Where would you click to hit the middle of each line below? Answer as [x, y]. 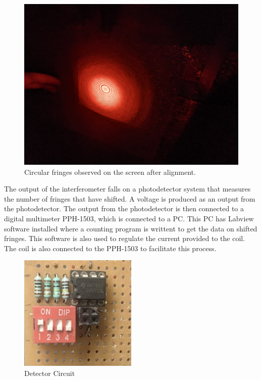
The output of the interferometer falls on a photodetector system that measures [127, 189]
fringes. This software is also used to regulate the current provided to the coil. [125, 238]
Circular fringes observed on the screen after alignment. [110, 172]
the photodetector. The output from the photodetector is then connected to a [124, 208]
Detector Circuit [50, 373]
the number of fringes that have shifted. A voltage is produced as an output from [130, 198]
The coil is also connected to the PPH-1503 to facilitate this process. [110, 248]
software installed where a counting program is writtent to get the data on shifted [131, 228]
